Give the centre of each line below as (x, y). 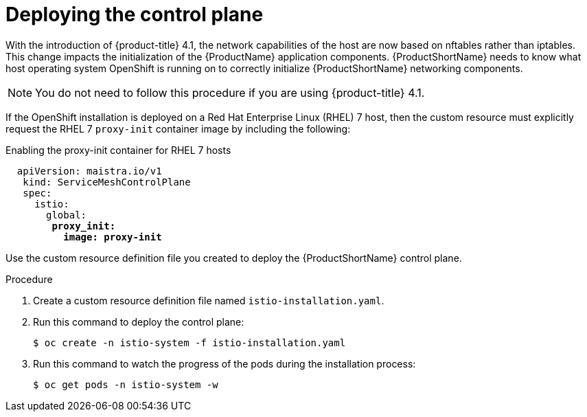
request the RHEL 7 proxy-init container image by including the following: (178, 128)
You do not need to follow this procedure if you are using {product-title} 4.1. (230, 92)
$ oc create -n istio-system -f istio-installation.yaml (189, 342)
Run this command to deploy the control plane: (139, 322)
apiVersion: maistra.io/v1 (89, 171)
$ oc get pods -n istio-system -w (126, 384)
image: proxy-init (113, 237)
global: (67, 215)
